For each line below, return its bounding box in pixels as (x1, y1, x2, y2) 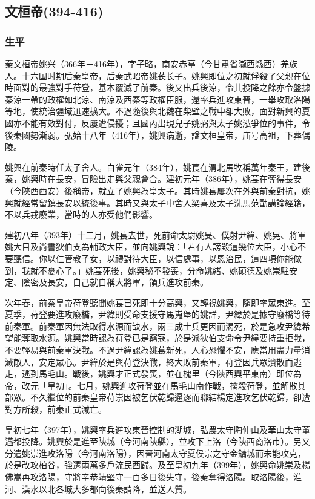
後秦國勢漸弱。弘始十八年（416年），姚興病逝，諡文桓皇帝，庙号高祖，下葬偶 (5, 128, 310, 141)
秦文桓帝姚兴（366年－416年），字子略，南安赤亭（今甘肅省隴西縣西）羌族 (5, 57, 297, 70)
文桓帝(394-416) (5, 2, 104, 21)
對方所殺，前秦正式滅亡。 (5, 403, 107, 416)
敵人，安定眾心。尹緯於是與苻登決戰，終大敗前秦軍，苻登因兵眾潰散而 (13, 355, 293, 368)
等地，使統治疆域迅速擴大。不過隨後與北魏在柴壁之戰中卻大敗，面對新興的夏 (5, 105, 310, 117)
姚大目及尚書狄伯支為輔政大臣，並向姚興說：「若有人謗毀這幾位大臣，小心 (5, 240, 297, 253)
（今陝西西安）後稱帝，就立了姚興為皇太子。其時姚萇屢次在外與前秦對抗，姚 (5, 184, 310, 197)
